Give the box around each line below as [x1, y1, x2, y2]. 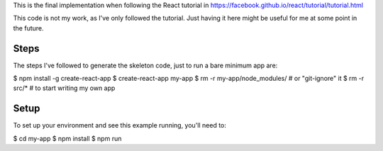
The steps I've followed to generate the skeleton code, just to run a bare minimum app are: [13, 61, 278, 69]
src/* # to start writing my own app [13, 84, 116, 92]
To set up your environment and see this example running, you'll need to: [13, 121, 227, 130]
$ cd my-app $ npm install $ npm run [13, 134, 122, 142]
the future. [13, 23, 44, 32]
